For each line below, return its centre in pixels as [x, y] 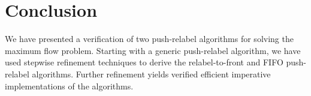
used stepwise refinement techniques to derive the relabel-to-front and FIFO [144, 62]
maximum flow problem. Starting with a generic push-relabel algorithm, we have [153, 50]
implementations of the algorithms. [69, 85]
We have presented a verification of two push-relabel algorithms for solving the [149, 39]
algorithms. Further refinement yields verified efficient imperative [151, 73]
